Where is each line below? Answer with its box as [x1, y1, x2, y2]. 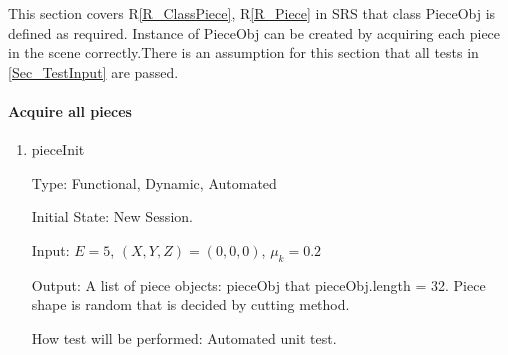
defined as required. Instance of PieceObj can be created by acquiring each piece [8, 22, 501, 43]
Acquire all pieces [8, 100, 132, 121]
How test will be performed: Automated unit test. [31, 327, 337, 348]
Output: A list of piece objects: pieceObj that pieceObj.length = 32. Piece [31, 274, 486, 295]
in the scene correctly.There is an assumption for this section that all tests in [8, 42, 479, 63]
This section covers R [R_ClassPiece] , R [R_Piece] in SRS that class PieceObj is [8, 3, 496, 23]
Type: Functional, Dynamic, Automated [31, 172, 277, 193]
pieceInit [31, 139, 85, 160]
